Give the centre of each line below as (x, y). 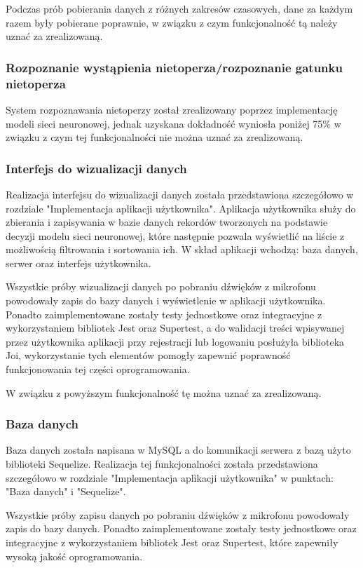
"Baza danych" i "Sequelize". (66, 491)
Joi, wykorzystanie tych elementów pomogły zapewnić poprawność (148, 355)
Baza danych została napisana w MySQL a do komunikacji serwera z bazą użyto (178, 450)
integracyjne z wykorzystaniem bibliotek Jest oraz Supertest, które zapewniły (172, 542)
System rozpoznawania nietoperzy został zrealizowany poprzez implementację (172, 109)
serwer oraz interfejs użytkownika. (78, 263)
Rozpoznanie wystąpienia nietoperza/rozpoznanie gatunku (174, 67)
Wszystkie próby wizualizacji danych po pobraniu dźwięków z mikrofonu (161, 286)
